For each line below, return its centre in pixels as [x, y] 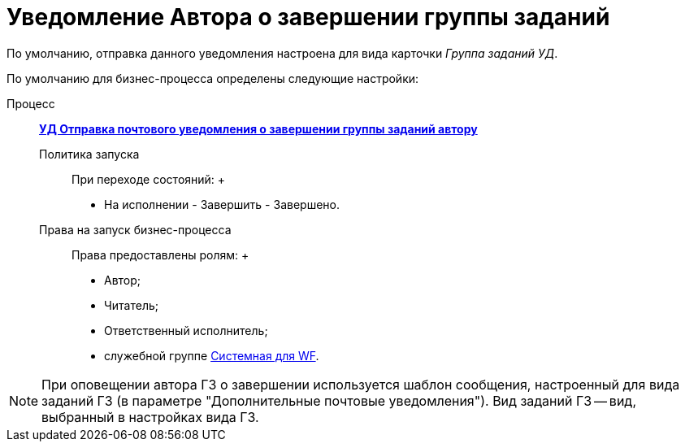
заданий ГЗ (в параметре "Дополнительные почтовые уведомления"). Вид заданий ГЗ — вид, [339, 400]
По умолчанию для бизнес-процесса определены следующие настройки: [213, 78]
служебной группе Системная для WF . [212, 355]
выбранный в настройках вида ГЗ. [150, 417]
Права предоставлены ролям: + [160, 254]
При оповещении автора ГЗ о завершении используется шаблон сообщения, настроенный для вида [361, 384]
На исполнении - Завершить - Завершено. [222, 204]
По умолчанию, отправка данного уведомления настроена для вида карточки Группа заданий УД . [282, 53]
